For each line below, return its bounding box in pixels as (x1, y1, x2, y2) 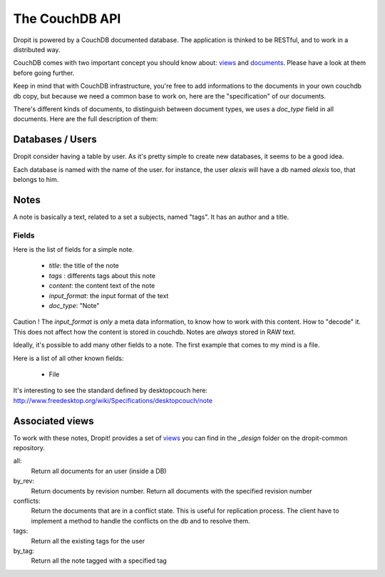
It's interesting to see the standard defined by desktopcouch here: (13, 386, 208, 395)
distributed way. (13, 45, 61, 53)
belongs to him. (13, 175, 59, 183)
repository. (13, 444, 46, 452)
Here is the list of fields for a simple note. (13, 245, 135, 254)
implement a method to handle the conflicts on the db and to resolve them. (31, 516, 251, 525)
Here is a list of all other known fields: (13, 354, 124, 362)
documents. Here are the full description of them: (13, 115, 158, 123)
